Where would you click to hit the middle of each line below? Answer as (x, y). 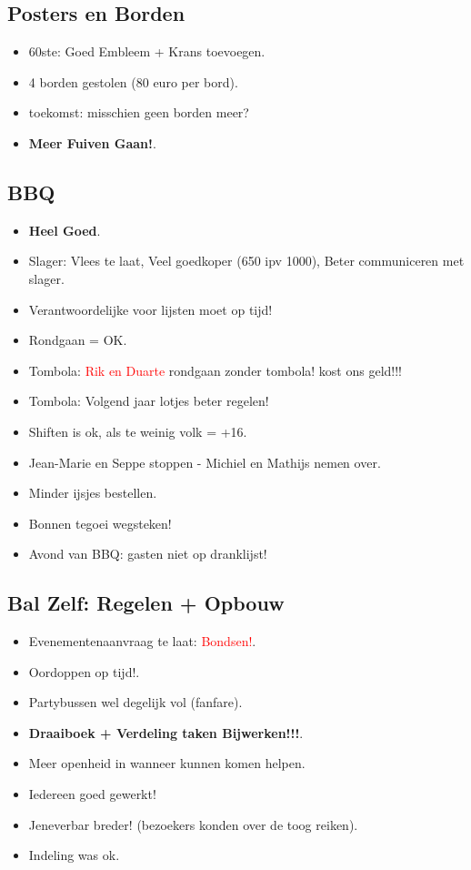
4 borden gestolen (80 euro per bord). (133, 81)
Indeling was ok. (74, 855)
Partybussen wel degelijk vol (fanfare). (135, 702)
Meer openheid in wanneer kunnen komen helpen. (167, 763)
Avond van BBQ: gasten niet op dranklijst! (148, 554)
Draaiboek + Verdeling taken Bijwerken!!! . (166, 732)
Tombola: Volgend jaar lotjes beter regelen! (149, 401)
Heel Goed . (65, 230)
